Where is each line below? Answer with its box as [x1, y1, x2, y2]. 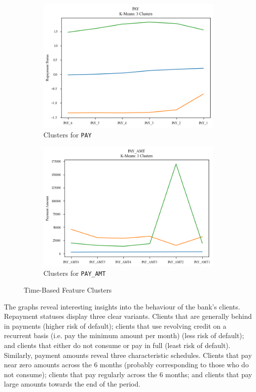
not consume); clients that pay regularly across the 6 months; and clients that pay [4, 369, 253, 379]
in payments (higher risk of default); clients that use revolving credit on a [4, 320, 226, 331]
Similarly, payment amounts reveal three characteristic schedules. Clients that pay [4, 349, 252, 360]
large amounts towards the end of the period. [4, 379, 141, 389]
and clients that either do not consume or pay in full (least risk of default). [4, 340, 230, 350]
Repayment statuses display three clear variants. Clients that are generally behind [4, 311, 252, 321]
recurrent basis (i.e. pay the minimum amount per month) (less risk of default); [4, 330, 244, 341]
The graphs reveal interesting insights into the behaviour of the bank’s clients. [4, 301, 240, 311]
